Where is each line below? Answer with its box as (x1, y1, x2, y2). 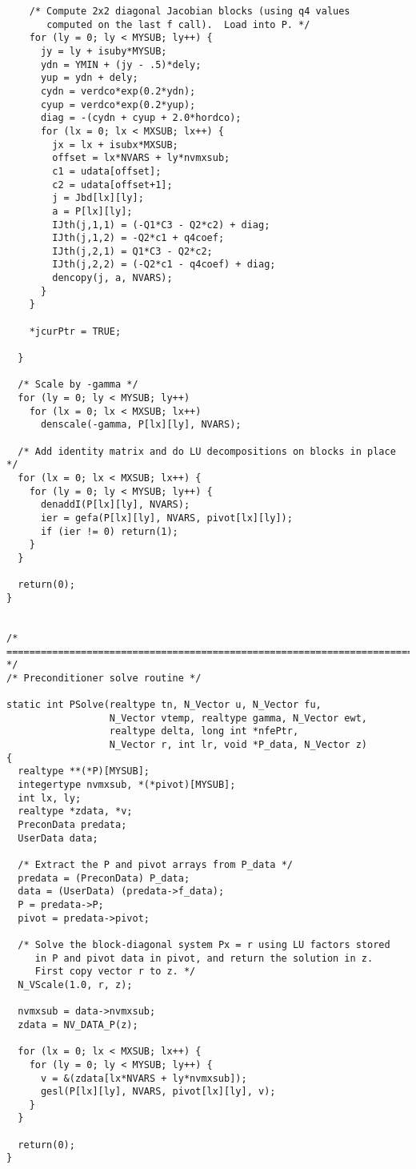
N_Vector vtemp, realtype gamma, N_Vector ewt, (109, 712, 368, 724)
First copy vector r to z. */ (34, 966, 196, 978)
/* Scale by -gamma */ (18, 379, 138, 391)
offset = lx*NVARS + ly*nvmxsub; (52, 152, 230, 164)
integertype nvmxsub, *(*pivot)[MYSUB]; (18, 779, 236, 791)
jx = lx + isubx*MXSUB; (52, 139, 178, 151)
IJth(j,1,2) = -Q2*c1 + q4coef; (52, 232, 225, 244)
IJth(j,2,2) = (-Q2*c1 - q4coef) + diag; (52, 259, 276, 271)
